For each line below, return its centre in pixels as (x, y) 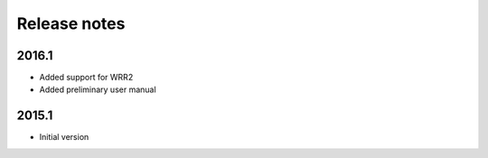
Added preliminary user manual (98, 89)
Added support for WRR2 (86, 78)
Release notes (71, 23)
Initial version (64, 137)
